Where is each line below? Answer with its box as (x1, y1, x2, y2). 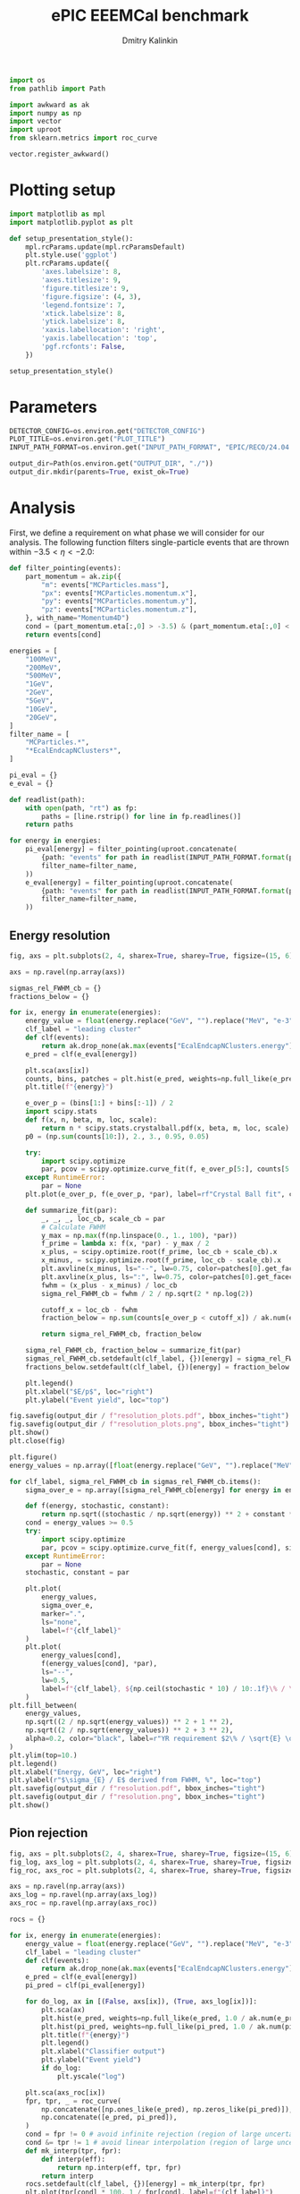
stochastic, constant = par (25, 1568, 129, 1577)
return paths (25, 820, 74, 829)
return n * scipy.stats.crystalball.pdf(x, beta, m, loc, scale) (41, 1123, 290, 1132)
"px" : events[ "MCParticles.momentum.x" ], (41, 588, 198, 598)
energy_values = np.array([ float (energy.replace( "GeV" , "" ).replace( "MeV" (9, 1461, 294, 1470)
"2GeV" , (25, 688, 54, 697)
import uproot (9, 125, 62, 134)
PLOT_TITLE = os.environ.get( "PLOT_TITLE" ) (9, 435, 166, 444)
